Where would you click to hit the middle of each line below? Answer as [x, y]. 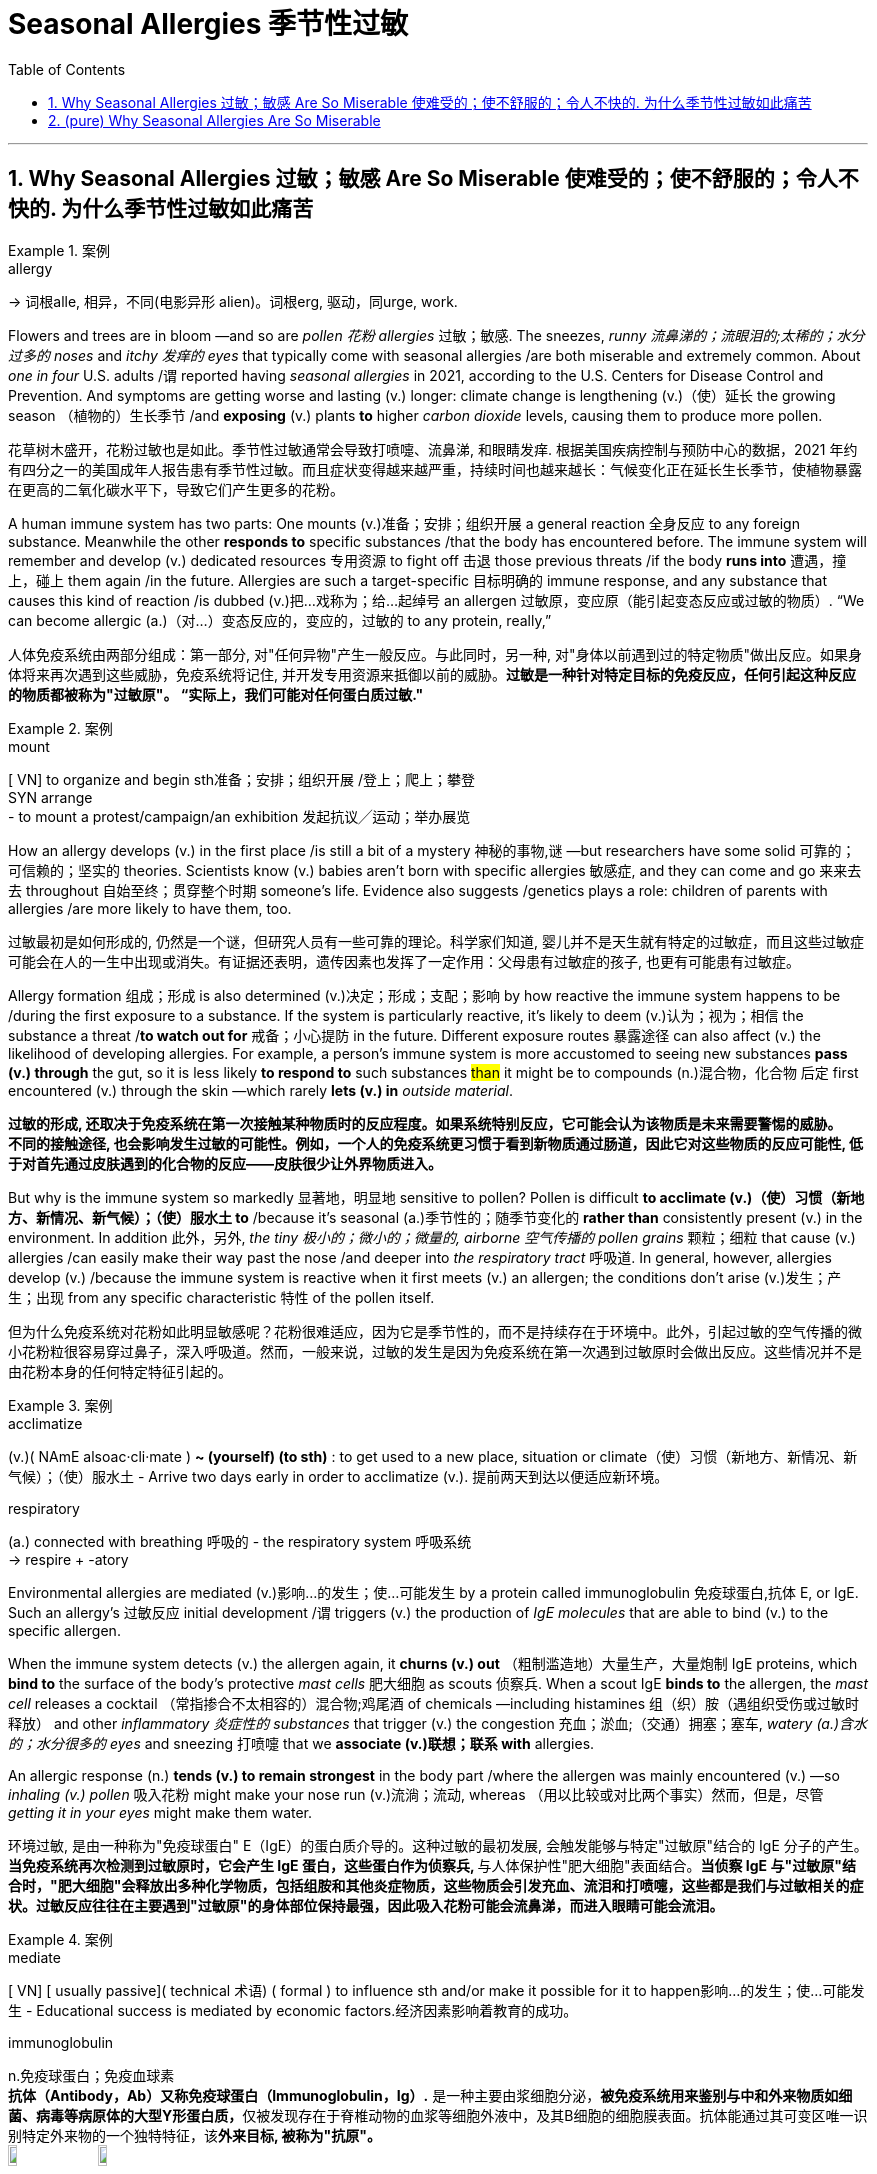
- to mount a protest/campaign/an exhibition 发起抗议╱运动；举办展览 [239, 816]
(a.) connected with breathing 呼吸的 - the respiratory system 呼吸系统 [240, 1541]
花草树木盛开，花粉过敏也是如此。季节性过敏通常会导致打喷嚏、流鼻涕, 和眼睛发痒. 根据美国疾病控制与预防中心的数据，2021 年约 [433, 449]
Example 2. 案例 [60, 728]
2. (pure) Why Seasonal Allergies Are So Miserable [214, 120]
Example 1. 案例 [59, 250]
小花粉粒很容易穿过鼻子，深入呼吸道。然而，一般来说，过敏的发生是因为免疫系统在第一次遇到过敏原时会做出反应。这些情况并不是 [435, 1351]
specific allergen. [64, 1630]
